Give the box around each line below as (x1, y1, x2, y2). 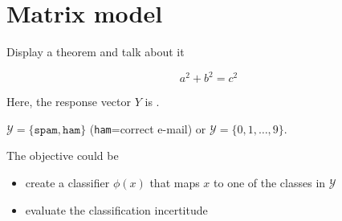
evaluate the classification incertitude (25, 201, 208, 218)
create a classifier (25, 174, 110, 191)
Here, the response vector (6, 93, 132, 110)
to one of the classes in (214, 174, 326, 191)
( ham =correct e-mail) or (89, 120, 206, 137)
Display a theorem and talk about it (6, 43, 185, 60)
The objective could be (6, 147, 119, 164)
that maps (149, 174, 200, 191)
